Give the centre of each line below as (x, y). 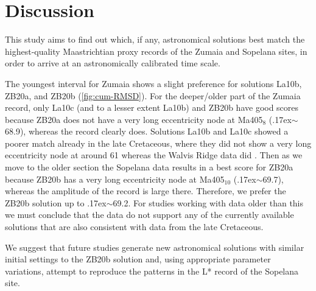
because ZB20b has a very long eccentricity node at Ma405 (115, 179)
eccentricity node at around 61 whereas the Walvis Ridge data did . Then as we (154, 155)
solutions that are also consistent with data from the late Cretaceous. (134, 227)
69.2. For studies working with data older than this (208, 202)
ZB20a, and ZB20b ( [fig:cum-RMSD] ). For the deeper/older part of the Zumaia (153, 95)
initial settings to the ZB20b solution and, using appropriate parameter (138, 259)
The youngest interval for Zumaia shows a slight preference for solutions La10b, (153, 83)
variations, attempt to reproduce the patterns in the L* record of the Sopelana (152, 271)
